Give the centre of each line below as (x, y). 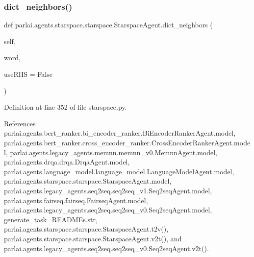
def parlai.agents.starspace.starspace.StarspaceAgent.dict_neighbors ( (108, 25)
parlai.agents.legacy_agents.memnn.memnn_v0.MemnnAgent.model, (114, 152)
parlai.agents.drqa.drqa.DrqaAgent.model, (67, 162)
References (20, 123)
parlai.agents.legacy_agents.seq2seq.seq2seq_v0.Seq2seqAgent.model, (108, 210)
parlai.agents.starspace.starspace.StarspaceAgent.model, (88, 181)
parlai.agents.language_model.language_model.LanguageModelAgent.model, (119, 171)
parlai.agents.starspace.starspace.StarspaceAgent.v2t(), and (93, 238)
